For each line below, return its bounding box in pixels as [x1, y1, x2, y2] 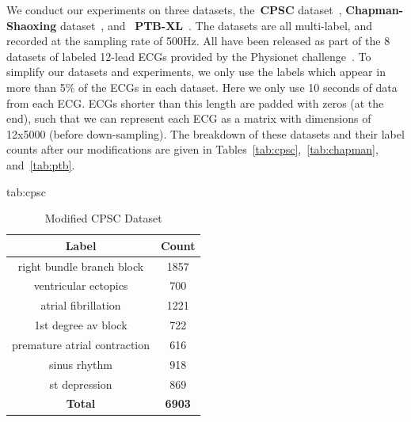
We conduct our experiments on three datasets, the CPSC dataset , [6, 2, 342, 17]
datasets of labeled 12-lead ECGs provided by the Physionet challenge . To [6, 48, 371, 64]
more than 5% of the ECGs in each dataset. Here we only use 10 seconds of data [6, 78, 398, 95]
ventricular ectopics [33, 277, 128, 294]
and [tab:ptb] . [6, 156, 75, 173]
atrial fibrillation [40, 297, 121, 314]
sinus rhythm [49, 355, 112, 372]
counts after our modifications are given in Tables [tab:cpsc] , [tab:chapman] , [6, 141, 379, 158]
